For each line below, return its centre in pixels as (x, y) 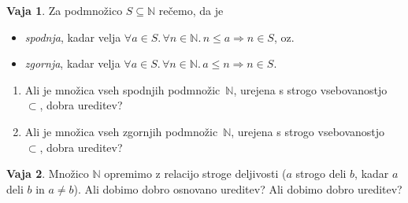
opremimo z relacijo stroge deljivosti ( (195, 173)
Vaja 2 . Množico (48, 173)
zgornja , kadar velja (72, 63)
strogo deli (321, 173)
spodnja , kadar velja (73, 37)
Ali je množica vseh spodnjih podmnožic (122, 89)
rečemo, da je (191, 10)
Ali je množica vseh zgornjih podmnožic (121, 131)
